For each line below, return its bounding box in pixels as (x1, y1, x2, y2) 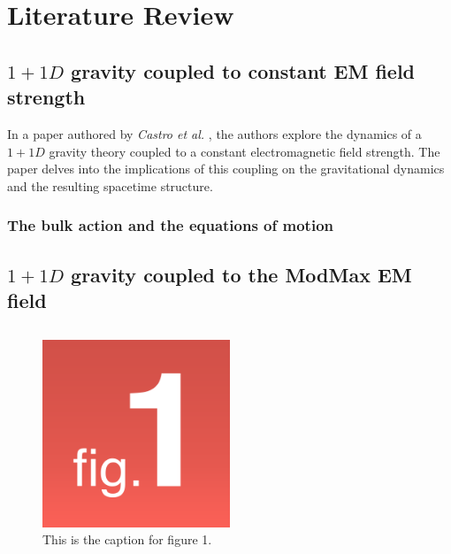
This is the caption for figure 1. (42, 530, 212, 549)
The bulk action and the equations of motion (7, 214, 334, 236)
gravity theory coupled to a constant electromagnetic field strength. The (49, 142, 440, 160)
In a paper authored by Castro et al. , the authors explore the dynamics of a (7, 124, 422, 142)
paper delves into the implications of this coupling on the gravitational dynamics (7, 159, 445, 178)
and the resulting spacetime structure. (7, 176, 213, 195)
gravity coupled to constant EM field (71, 57, 416, 84)
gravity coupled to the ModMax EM (71, 260, 412, 288)
